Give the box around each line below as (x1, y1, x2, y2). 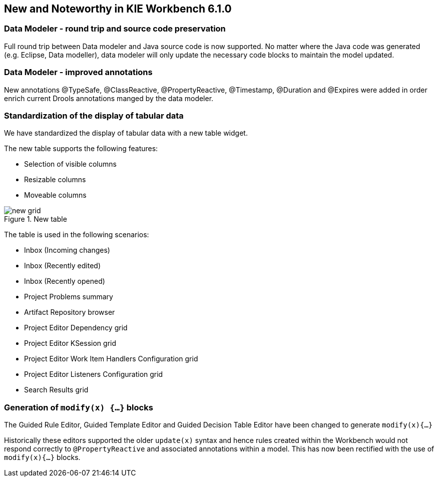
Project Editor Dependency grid (24, 323, 128, 332)
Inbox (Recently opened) (24, 277, 105, 286)
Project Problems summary (24, 292, 113, 301)
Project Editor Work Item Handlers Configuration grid (24, 354, 198, 363)
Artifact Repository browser (24, 308, 115, 317)
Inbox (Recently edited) (24, 261, 101, 270)
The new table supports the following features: (4, 144, 158, 153)
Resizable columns (24, 175, 86, 184)
